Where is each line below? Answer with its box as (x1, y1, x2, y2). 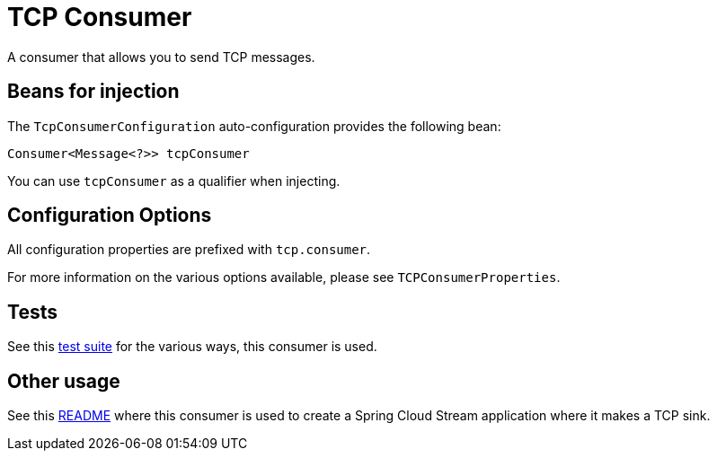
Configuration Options (7, 204, 212, 227)
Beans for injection (7, 80, 180, 103)
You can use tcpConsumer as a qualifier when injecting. (7, 172, 341, 189)
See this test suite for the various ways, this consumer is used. (7, 339, 377, 355)
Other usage (7, 369, 120, 392)
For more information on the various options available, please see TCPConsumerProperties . (7, 269, 561, 286)
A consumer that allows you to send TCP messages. (7, 48, 315, 65)
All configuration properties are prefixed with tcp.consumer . (7, 242, 371, 258)
